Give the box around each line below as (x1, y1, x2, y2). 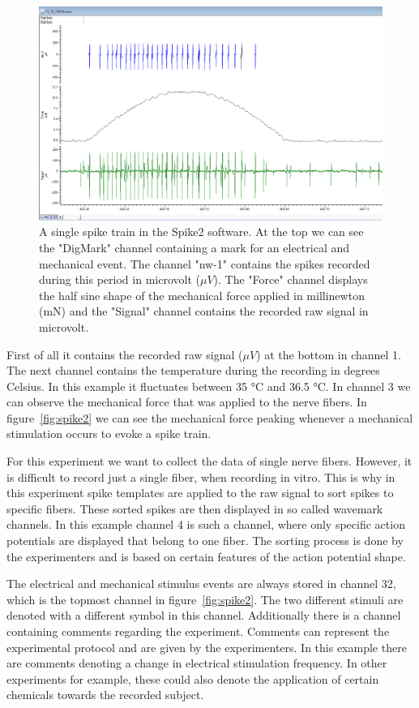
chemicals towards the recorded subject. (6, 686, 204, 703)
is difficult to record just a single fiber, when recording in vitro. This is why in (6, 468, 395, 485)
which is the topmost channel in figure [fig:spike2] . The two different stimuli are (6, 590, 404, 607)
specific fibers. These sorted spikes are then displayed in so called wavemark (6, 500, 383, 517)
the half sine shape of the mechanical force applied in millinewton (39, 286, 365, 303)
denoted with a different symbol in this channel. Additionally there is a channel (6, 607, 401, 624)
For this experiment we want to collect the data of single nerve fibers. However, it (6, 453, 413, 470)
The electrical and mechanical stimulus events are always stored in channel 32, (6, 575, 396, 592)
